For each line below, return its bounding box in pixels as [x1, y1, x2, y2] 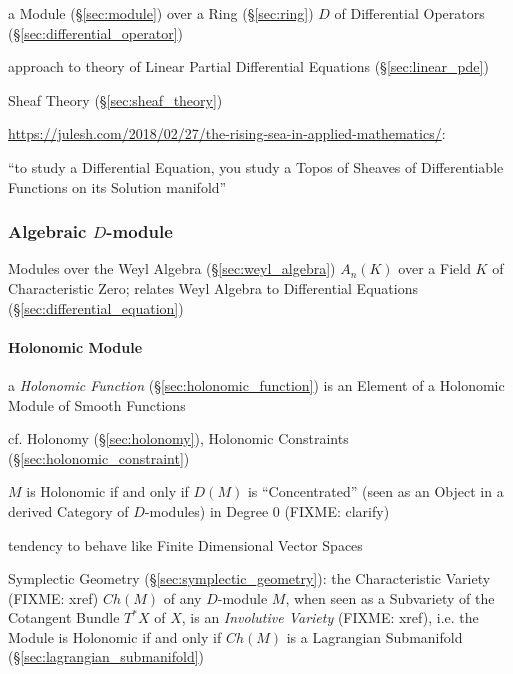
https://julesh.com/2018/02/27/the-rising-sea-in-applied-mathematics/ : [8, 123, 446, 144]
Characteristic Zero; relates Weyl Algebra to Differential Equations [8, 277, 418, 298]
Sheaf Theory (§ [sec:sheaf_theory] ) [8, 89, 223, 110]
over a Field [398, 258, 471, 279]
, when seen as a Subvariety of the [285, 587, 495, 608]
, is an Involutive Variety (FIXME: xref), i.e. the [181, 607, 479, 628]
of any [163, 587, 202, 608]
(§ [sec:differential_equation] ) [8, 297, 184, 318]
